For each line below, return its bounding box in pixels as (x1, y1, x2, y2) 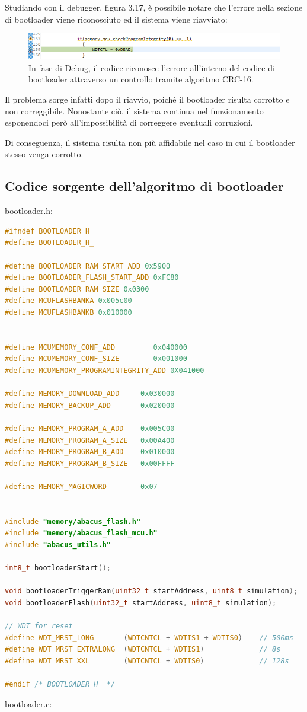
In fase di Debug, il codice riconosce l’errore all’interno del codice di (28, 61, 275, 74)
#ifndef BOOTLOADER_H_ (5, 226, 94, 235)
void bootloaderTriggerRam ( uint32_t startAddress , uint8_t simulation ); (5, 587, 298, 596)
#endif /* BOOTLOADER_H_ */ (5, 680, 116, 688)
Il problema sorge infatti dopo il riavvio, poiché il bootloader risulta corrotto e (5, 93, 290, 106)
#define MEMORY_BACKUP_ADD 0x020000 (5, 401, 175, 410)
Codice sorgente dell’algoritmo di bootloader (5, 177, 284, 195)
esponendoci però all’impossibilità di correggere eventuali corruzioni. (5, 116, 253, 129)
